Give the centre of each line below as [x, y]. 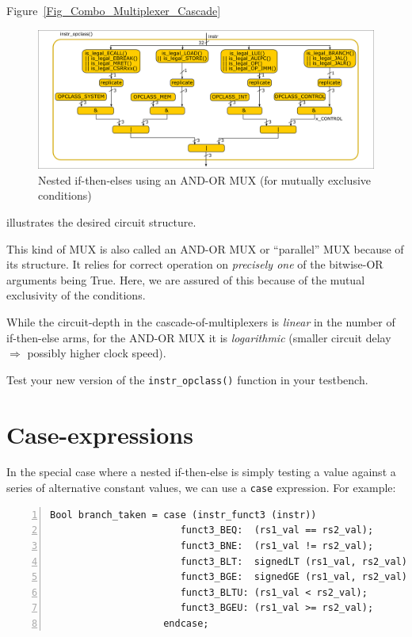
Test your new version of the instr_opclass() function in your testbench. [187, 379]
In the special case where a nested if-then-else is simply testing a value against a [201, 472]
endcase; [186, 623]
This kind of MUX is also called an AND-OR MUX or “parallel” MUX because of [205, 248]
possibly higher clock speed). [97, 353]
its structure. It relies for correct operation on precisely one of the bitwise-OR [195, 264]
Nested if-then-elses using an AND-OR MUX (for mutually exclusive [205, 179]
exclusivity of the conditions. [76, 295]
